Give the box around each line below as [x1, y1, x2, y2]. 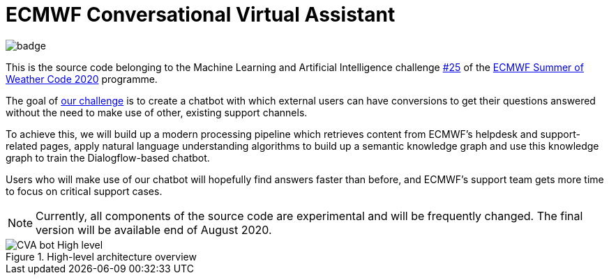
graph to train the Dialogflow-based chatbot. [6, 151, 210, 164]
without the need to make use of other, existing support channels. [6, 106, 308, 118]
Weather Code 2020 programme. [6, 72, 158, 85]
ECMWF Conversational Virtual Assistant [6, 3, 396, 26]
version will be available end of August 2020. [36, 222, 272, 237]
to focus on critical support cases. [6, 185, 163, 197]
